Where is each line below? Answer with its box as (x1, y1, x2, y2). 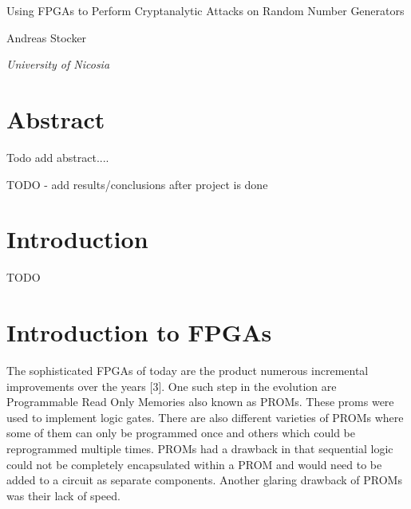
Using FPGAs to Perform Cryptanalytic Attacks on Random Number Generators (6, 2, 405, 18)
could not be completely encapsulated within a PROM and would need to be (6, 456, 382, 472)
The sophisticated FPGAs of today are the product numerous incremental (6, 361, 369, 378)
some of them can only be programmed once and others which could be (6, 424, 355, 441)
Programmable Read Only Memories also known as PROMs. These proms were (6, 393, 394, 410)
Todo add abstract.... (6, 148, 109, 165)
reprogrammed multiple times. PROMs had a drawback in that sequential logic (6, 440, 393, 456)
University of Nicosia (6, 56, 110, 73)
